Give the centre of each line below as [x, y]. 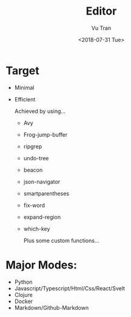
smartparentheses [46, 193]
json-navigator [42, 182]
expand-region [42, 217]
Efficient [25, 99]
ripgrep [33, 146]
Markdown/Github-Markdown [52, 307]
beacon [33, 170]
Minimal [24, 87]
